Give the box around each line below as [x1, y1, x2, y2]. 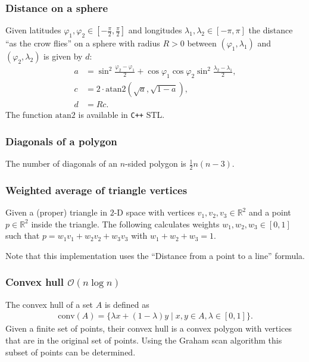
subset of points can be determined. [5, 345, 136, 358]
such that [5, 229, 40, 242]
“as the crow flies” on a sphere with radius [5, 37, 160, 49]
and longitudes [128, 24, 182, 36]
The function [5, 108, 52, 121]
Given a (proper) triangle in [5, 206, 107, 219]
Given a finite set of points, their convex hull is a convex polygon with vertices [5, 322, 292, 335]
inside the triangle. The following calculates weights [31, 217, 220, 230]
